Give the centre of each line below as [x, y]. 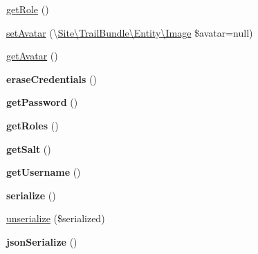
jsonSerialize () [42, 241]
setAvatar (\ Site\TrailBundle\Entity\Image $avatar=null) [130, 32]
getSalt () [29, 148]
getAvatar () [32, 56]
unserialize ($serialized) [56, 218]
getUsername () [44, 172]
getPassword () [42, 102]
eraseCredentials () [52, 79]
